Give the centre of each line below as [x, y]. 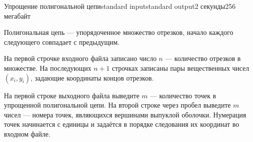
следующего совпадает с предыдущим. [62, 42]
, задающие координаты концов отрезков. [92, 77]
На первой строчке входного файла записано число [80, 58]
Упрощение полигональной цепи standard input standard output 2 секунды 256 [120, 6]
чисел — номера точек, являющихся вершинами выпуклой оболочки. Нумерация [125, 114]
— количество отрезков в [203, 58]
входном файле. [27, 133]
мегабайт [17, 15]
